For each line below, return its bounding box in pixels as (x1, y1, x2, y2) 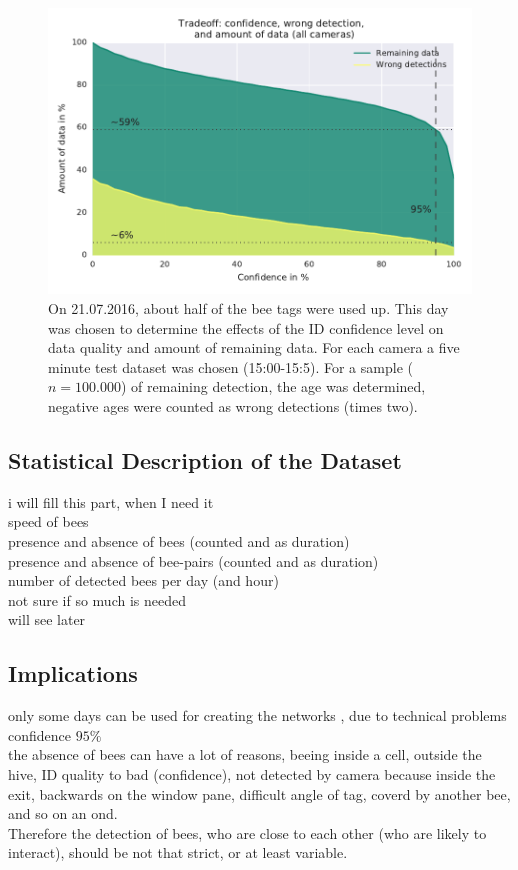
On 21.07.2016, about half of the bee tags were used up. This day (48, 298, 449, 319)
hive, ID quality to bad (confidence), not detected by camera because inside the (8, 763, 496, 784)
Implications (8, 658, 138, 689)
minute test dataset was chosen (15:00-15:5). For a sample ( (48, 356, 413, 377)
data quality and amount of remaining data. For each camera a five (48, 337, 460, 358)
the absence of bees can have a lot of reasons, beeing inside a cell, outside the (8, 744, 482, 765)
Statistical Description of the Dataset (8, 445, 402, 476)
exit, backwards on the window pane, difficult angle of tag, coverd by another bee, (8, 783, 511, 804)
